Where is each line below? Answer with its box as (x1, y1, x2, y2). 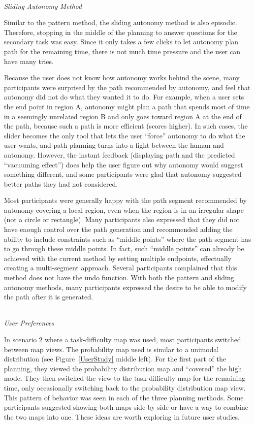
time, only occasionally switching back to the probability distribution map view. (4, 382, 246, 392)
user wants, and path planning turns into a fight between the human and (4, 140, 224, 150)
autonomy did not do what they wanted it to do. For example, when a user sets (4, 92, 244, 102)
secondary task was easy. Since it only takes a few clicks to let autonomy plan (4, 36, 239, 47)
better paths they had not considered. (4, 178, 118, 189)
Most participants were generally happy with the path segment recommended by (4, 195, 247, 205)
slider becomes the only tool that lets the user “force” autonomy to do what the (4, 130, 245, 140)
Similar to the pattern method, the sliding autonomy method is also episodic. (4, 17, 237, 28)
